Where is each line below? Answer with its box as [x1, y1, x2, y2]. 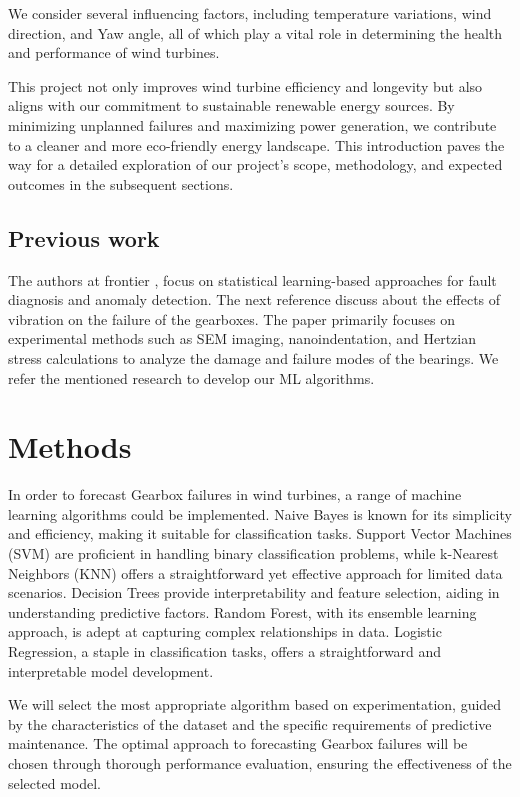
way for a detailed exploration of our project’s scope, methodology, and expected [8, 154, 503, 175]
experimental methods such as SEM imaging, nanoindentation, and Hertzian [8, 328, 476, 349]
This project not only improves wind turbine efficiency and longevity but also [8, 75, 483, 96]
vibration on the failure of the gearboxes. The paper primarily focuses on [8, 308, 455, 329]
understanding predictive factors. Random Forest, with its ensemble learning [8, 601, 477, 622]
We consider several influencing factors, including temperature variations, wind [8, 3, 492, 23]
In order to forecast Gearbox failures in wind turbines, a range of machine [8, 484, 462, 505]
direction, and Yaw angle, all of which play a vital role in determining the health [8, 22, 503, 43]
